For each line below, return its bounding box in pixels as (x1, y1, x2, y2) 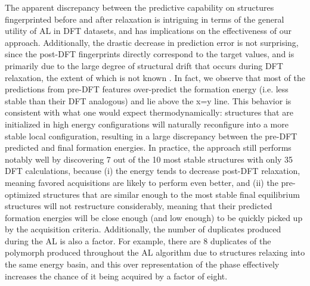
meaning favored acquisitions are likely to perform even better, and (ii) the (5, 176, 278, 188)
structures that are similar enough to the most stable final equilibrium (43, 188, 300, 200)
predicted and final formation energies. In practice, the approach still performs (5, 141, 292, 154)
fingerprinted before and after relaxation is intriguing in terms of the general (5, 13, 284, 25)
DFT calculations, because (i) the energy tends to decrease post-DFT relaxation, (5, 164, 300, 177)
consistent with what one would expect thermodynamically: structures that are (5, 106, 293, 119)
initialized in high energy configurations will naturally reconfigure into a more (5, 117, 289, 130)
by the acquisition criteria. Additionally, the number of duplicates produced (5, 223, 281, 235)
